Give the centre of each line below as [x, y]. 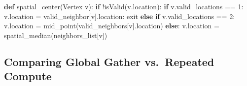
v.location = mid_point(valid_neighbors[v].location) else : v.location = [112, 26]
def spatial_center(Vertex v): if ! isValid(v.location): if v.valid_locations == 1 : [124, 6]
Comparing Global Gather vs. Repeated [109, 61]
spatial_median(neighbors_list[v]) [56, 35]
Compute [28, 76]
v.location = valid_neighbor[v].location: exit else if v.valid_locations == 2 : [120, 16]
